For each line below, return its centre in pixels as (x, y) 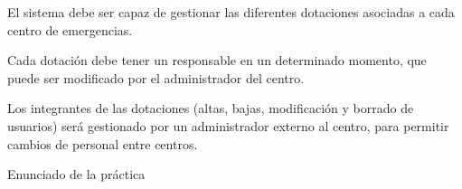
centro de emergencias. (70, 29)
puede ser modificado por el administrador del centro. (156, 77)
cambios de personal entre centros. (103, 143)
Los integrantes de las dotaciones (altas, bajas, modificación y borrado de (211, 108)
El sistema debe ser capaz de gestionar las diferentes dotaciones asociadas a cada (231, 12)
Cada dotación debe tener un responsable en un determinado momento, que (217, 60)
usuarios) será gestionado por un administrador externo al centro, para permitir (228, 125)
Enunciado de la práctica (76, 174)
